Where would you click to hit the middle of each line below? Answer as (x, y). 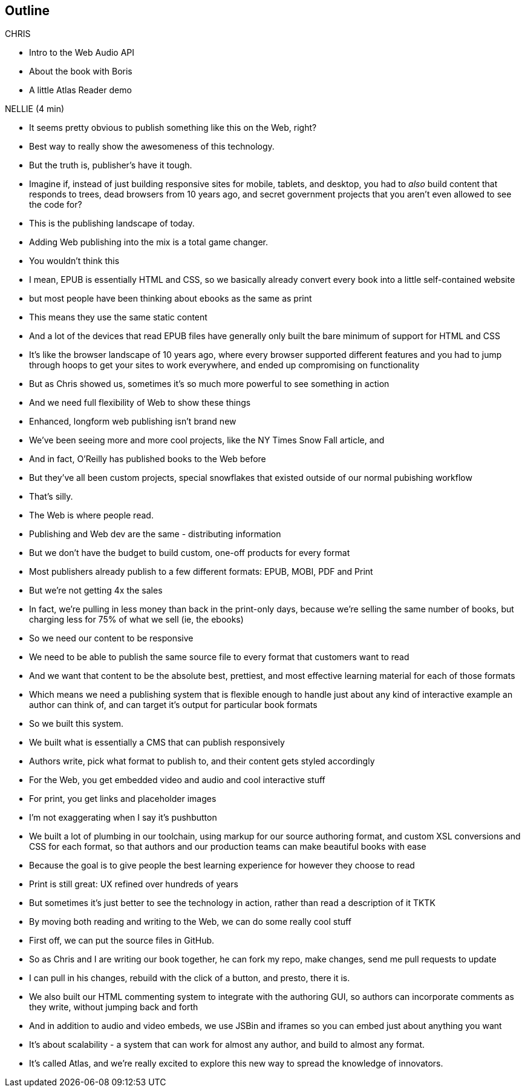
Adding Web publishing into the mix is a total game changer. (149, 242)
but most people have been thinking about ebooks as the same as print (171, 299)
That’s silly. (51, 497)
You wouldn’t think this (74, 261)
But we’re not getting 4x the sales (96, 591)
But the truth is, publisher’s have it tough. (111, 165)
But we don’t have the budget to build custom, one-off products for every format (190, 553)
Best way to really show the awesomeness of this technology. (152, 147)
